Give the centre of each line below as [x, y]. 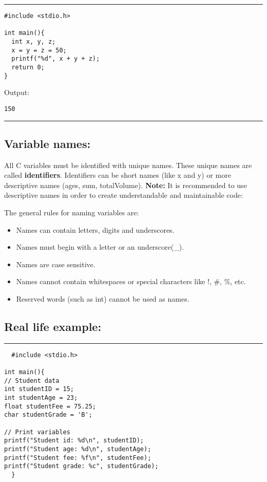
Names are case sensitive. [56, 264]
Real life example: [53, 327]
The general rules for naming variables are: [72, 212]
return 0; [28, 67]
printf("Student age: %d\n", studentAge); [78, 449]
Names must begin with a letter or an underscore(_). [100, 247]
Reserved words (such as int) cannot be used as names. [103, 299]
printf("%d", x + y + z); [56, 59]
